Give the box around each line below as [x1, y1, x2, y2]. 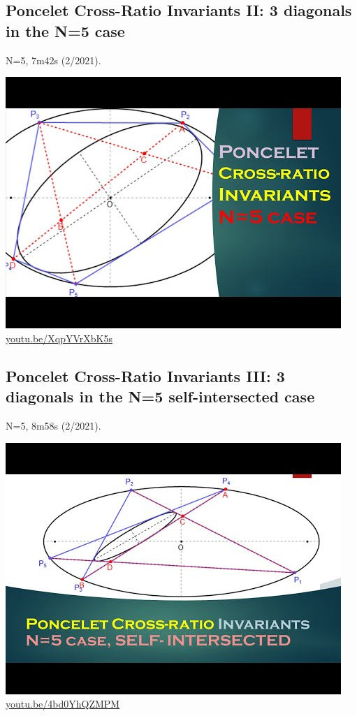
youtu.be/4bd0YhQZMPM [6, 696, 120, 711]
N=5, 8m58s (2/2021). [6, 418, 101, 432]
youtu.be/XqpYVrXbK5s [6, 330, 112, 345]
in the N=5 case [6, 20, 125, 41]
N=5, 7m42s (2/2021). [6, 52, 101, 67]
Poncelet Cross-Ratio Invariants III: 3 [6, 365, 285, 386]
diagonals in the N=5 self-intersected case [6, 386, 315, 407]
